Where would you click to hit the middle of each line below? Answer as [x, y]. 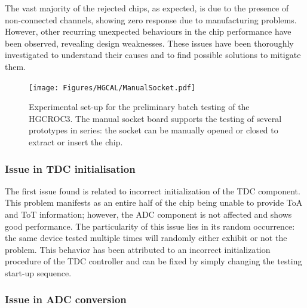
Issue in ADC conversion [66, 299]
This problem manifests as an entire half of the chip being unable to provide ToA [154, 202]
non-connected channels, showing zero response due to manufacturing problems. [151, 19]
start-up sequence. [38, 272]
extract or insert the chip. [76, 142]
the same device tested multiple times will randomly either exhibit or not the [146, 238]
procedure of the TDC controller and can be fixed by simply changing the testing [153, 261]
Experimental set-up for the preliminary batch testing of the [139, 107]
